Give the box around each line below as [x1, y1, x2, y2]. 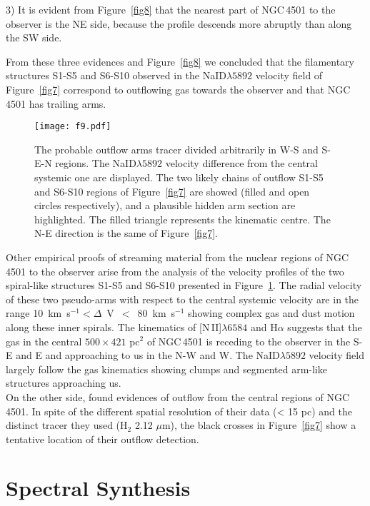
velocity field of [255, 68, 323, 83]
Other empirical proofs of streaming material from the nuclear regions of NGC [6, 249, 349, 264]
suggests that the [287, 319, 362, 334]
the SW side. [6, 30, 62, 45]
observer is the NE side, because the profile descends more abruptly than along [6, 16, 352, 31]
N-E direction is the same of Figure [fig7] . [34, 226, 218, 241]
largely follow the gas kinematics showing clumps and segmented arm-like [6, 361, 327, 376]
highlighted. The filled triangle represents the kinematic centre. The [34, 211, 331, 226]
